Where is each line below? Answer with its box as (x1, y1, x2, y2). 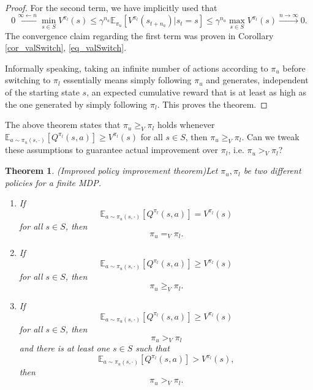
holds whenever (157, 118, 215, 131)
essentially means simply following (63, 73, 192, 86)
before (282, 61, 306, 74)
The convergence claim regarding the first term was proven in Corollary (5, 29, 274, 42)
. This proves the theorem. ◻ (157, 97, 268, 110)
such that (135, 342, 170, 354)
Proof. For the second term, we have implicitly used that (5, 1, 217, 13)
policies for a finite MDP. (5, 176, 101, 189)
